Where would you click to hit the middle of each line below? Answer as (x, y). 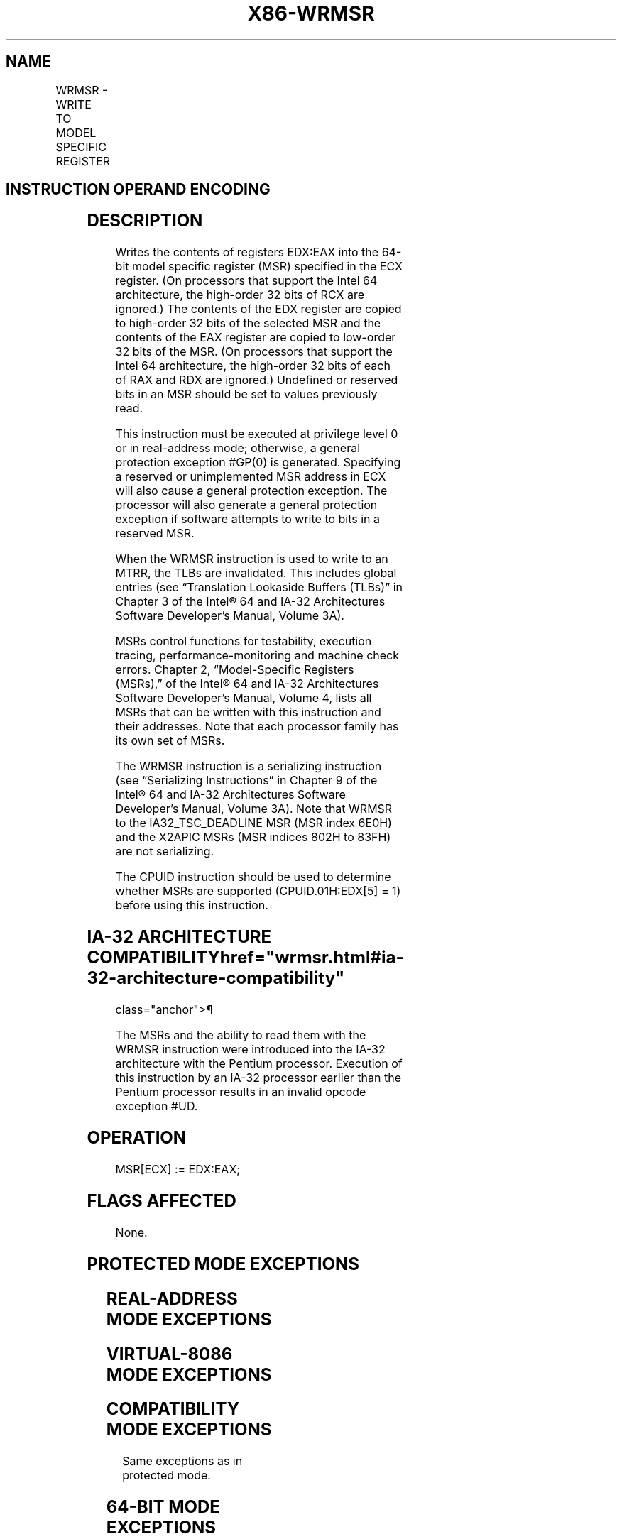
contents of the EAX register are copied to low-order (256, 338)
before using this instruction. (192, 905)
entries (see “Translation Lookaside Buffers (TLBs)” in (259, 587)
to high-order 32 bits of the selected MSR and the (248, 323)
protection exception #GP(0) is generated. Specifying (258, 462)
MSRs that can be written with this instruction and (248, 712)
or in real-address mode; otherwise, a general (238, 448)
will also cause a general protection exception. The (251, 491)
